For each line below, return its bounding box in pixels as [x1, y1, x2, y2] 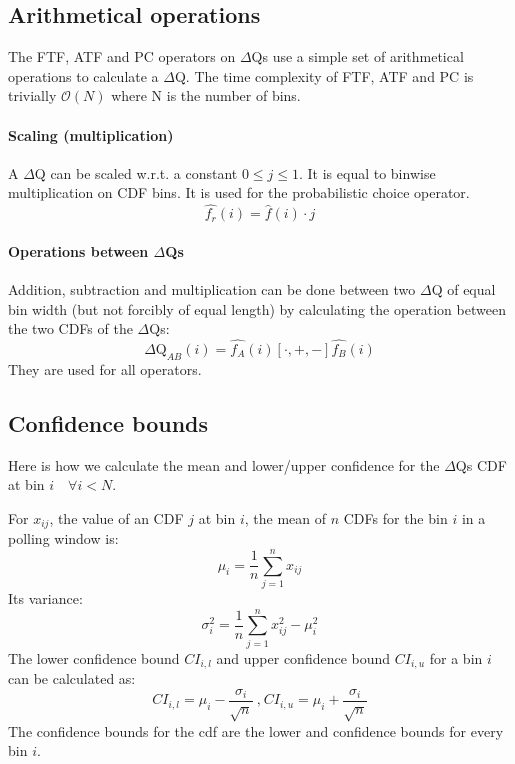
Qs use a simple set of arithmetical [251, 46, 464, 67]
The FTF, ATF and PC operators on [8, 46, 236, 67]
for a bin [429, 647, 483, 668]
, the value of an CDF [49, 507, 184, 528]
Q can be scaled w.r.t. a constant [34, 162, 238, 183]
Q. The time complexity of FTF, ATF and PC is [174, 65, 474, 86]
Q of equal [431, 278, 496, 299]
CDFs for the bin [343, 507, 448, 528]
